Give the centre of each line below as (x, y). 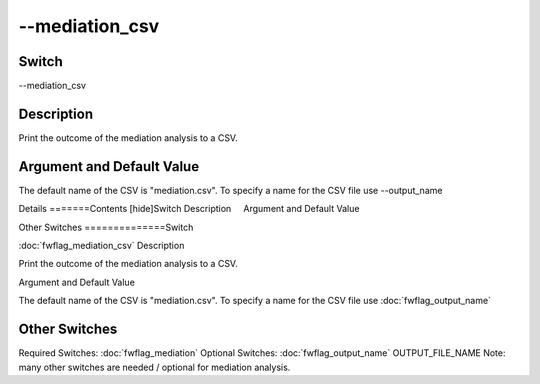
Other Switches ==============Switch (106, 227)
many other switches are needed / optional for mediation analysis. (154, 367)
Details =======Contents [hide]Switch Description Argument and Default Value (189, 209)
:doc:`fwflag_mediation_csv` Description (101, 246)
